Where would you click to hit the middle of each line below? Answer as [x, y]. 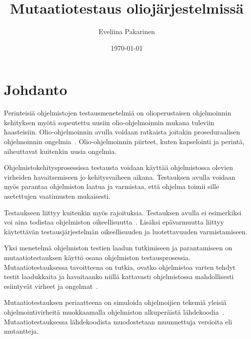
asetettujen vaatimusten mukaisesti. [57, 196]
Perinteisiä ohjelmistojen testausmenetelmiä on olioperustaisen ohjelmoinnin [118, 113]
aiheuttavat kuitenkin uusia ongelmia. [60, 151]
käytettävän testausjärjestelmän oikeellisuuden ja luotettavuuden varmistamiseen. [126, 231]
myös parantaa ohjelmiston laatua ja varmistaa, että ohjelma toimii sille [112, 186]
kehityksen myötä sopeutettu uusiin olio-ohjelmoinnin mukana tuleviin [109, 122]
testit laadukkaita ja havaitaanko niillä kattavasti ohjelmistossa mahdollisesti [119, 276]
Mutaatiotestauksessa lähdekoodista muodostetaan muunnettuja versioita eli [118, 321]
